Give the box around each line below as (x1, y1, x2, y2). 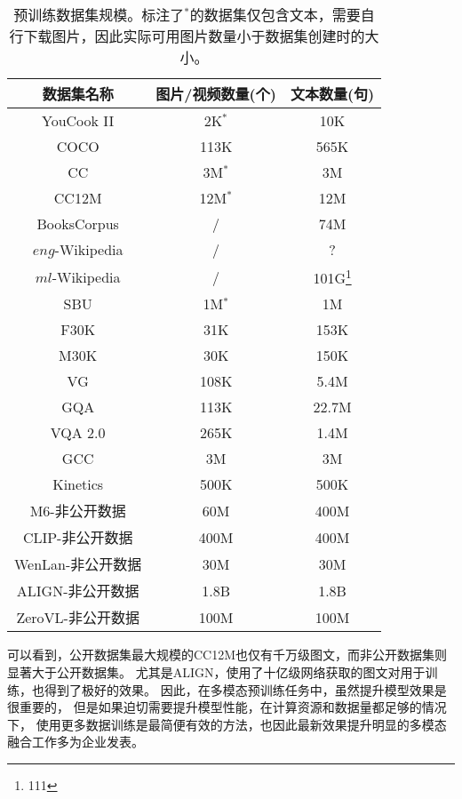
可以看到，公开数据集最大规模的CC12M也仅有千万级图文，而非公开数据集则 (7, 645, 448, 664)
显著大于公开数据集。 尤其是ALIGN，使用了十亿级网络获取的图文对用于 (7, 662, 426, 681)
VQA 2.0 (50, 422, 106, 443)
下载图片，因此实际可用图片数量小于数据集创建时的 (23, 26, 365, 46)
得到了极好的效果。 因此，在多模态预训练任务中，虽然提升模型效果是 (44, 680, 447, 699)
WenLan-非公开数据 (14, 554, 142, 575)
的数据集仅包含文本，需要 (189, 4, 361, 25)
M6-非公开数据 (29, 500, 126, 522)
